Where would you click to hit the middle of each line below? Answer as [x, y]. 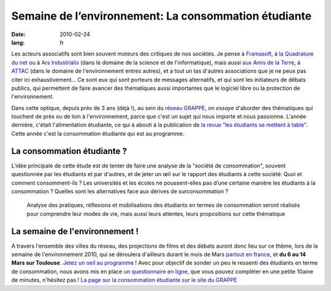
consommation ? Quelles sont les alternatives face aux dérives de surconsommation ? [120, 191]
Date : [18, 34]
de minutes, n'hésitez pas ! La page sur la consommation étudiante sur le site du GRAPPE [124, 280]
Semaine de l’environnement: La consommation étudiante [162, 16]
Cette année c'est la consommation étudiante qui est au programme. [98, 133]
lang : [18, 42]
